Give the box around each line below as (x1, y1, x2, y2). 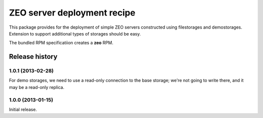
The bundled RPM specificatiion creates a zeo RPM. (9, 40, 113, 46)
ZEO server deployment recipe (9, 7, 136, 18)
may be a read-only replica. (9, 84, 64, 90)
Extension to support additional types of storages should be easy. (9, 31, 141, 36)
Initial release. (9, 107, 37, 113)
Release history (9, 52, 58, 61)
